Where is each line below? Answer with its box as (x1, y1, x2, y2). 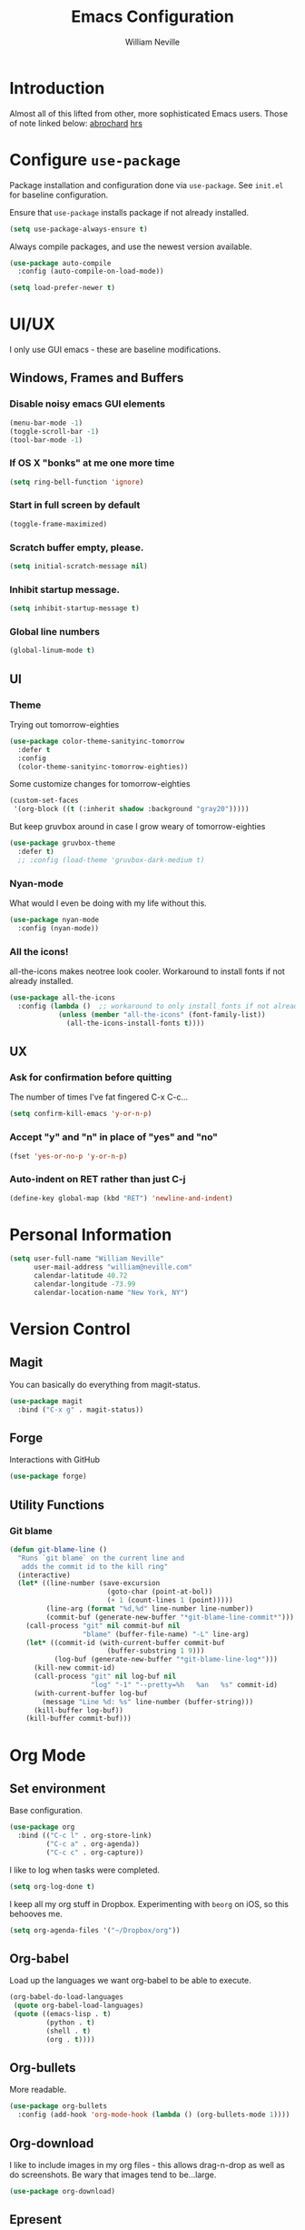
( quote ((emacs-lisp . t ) (13, 2010, 112, 2019)
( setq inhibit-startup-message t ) (9, 604, 141, 613)
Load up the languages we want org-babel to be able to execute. (9, 1975, 251, 1986)
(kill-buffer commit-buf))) (25, 1714, 132, 1723)
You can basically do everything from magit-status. (9, 1379, 202, 1390)
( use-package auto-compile (9, 258, 112, 267)
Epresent (9, 2212, 62, 2227)
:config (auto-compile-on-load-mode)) (17, 266, 165, 276)
